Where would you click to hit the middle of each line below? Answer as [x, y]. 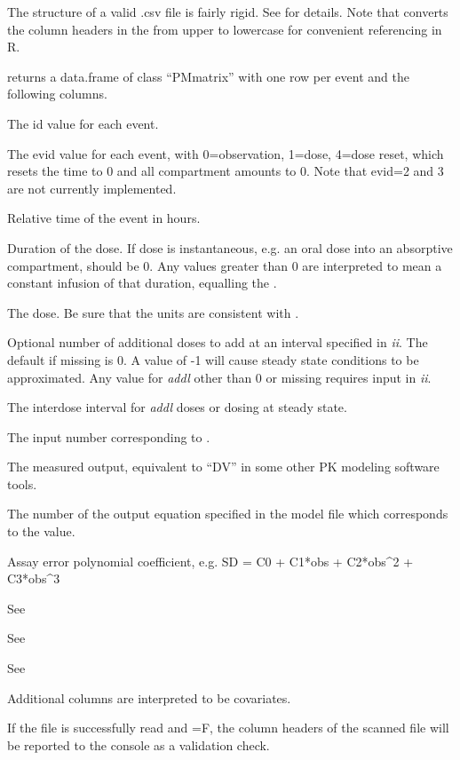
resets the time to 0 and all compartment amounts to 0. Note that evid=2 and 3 [226, 171]
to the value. [41, 531]
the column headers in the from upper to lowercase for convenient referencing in [225, 29]
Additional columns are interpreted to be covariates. [149, 697]
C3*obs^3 [34, 578]
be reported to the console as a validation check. [139, 744]
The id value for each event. [83, 123]
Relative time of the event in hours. [104, 218]
